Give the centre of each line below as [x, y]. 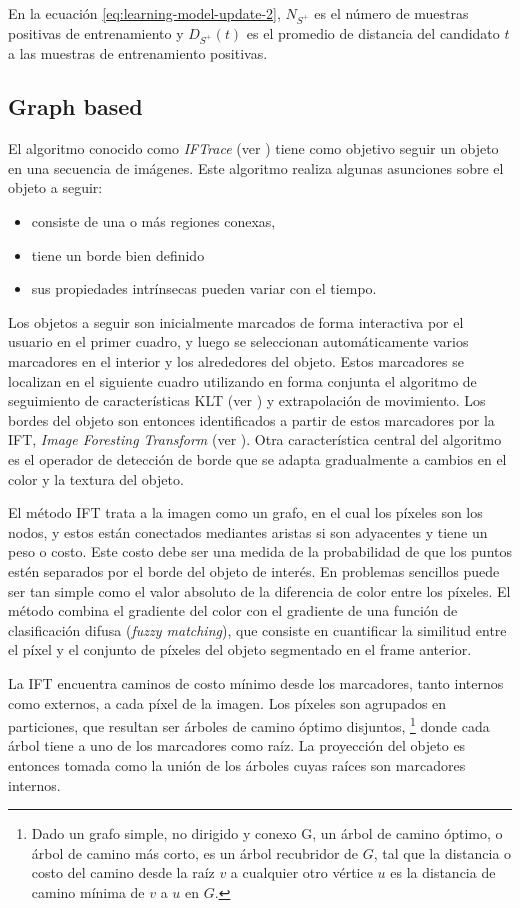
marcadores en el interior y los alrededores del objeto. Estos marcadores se [236, 361]
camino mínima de [88, 891]
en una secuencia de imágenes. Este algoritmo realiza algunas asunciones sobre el [256, 167]
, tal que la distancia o [442, 852]
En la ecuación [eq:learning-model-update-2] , [144, 13]
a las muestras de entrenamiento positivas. [138, 52]
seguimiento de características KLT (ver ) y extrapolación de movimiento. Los [247, 400]
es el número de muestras [391, 13]
